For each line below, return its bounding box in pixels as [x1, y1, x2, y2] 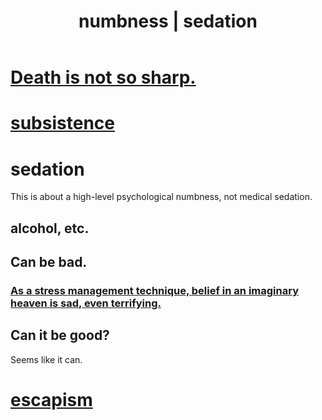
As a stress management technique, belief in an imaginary [10, 284, 299, 298]
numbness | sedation [78, 10, 258, 33]
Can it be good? [10, 327, 110, 344]
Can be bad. [10, 254, 88, 271]
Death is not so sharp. [10, 66, 197, 89]
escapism [10, 389, 93, 412]
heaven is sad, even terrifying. [10, 296, 162, 310]
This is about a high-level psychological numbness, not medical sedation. [10, 191, 313, 203]
